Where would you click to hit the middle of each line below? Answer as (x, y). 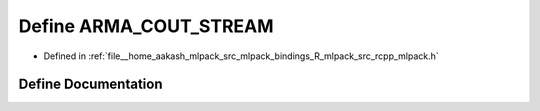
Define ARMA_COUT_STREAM (146, 26)
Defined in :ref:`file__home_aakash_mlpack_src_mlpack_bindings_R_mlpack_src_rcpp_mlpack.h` (241, 56)
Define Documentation (90, 84)
